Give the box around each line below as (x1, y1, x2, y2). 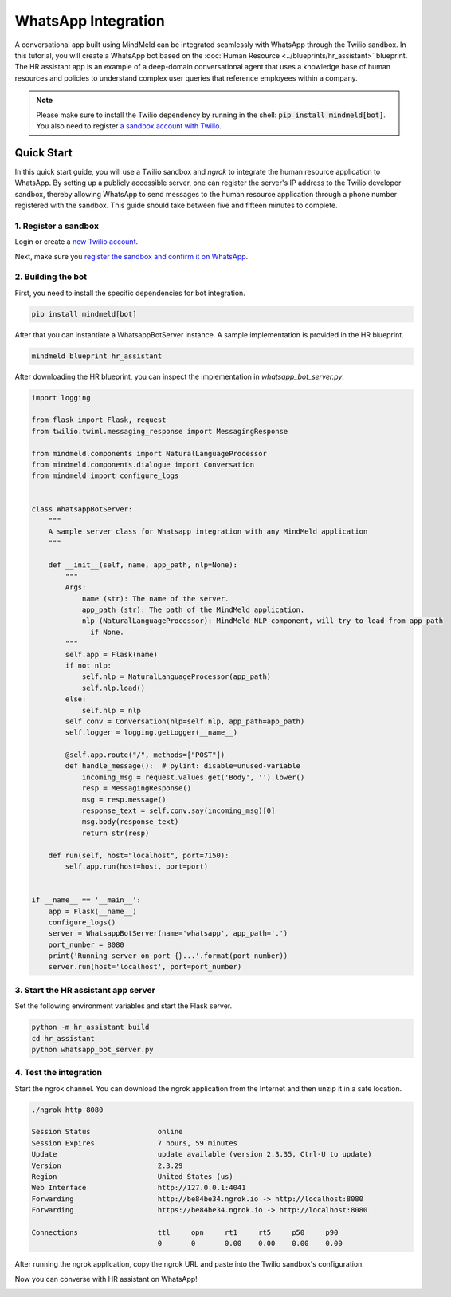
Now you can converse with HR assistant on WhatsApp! (14, 1274, 198, 1283)
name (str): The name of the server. (81, 594, 229, 603)
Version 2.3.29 (31, 1161, 183, 1170)
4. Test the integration (14, 1067, 103, 1078)
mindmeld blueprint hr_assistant (31, 351, 163, 361)
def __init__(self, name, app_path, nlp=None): (48, 561, 238, 570)
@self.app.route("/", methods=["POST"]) (65, 751, 225, 759)
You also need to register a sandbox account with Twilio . (36, 120, 222, 131)
